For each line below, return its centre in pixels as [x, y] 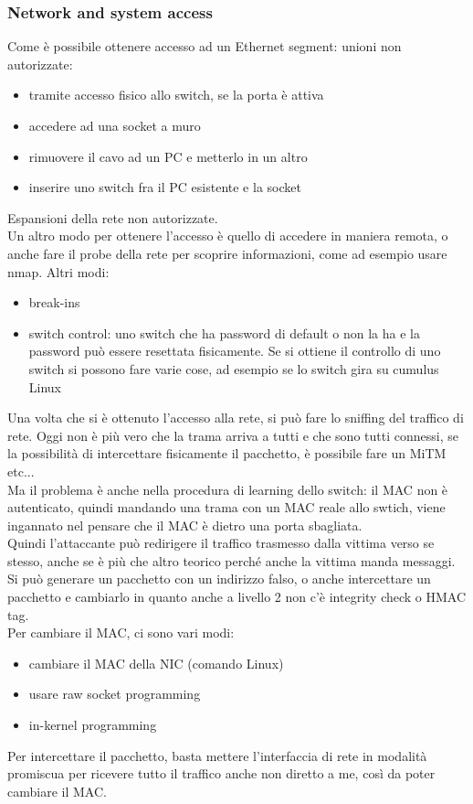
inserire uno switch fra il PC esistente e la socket [165, 187]
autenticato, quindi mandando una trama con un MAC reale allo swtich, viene [226, 507]
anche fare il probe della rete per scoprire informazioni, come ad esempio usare [227, 253]
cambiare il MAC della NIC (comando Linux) [156, 663]
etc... [21, 471]
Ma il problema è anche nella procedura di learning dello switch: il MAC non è [228, 489]
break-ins [54, 302]
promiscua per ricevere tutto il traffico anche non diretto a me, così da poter [221, 773]
